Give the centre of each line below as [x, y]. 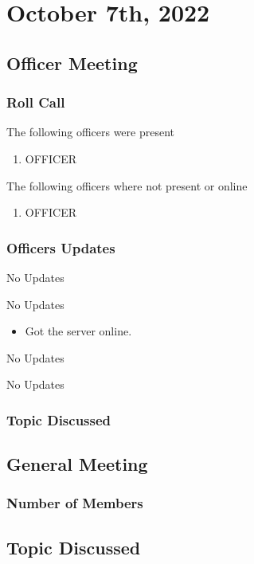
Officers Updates [61, 247]
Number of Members [75, 503]
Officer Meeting [72, 63]
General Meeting [77, 464]
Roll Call [36, 102]
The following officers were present [91, 132]
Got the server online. [78, 331]
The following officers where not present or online [127, 185]
